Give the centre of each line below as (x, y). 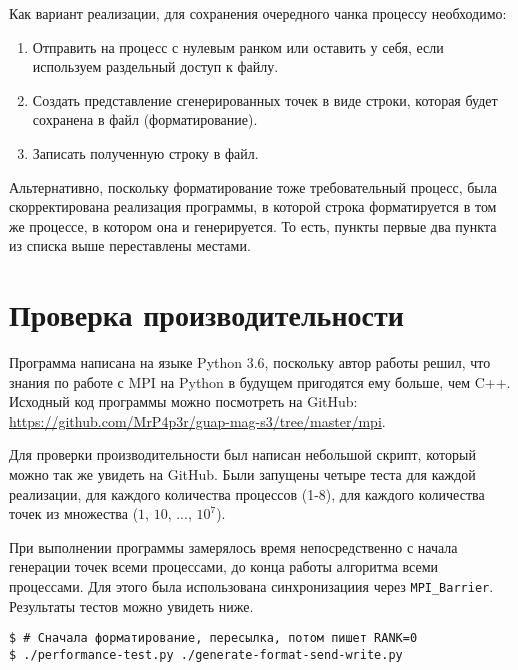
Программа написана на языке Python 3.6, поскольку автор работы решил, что (250, 362)
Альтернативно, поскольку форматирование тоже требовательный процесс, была (253, 186)
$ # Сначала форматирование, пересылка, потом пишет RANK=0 (213, 638)
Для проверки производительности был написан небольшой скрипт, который (242, 454)
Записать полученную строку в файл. (145, 152)
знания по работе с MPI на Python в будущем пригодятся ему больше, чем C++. (260, 381)
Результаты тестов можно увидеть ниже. (131, 605)
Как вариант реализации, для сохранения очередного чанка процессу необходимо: (258, 13)
